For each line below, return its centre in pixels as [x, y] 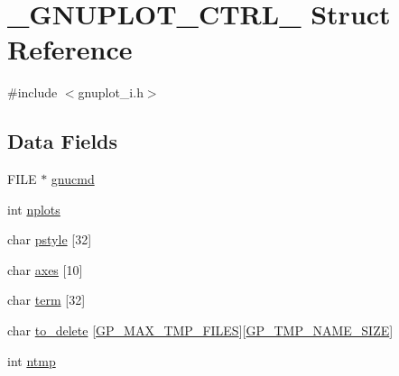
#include [32, 92]
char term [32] [46, 300]
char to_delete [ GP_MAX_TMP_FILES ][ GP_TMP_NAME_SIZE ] [200, 330]
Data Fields [63, 141]
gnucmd [73, 179]
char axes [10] [45, 269]
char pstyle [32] [50, 239]
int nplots [34, 209]
